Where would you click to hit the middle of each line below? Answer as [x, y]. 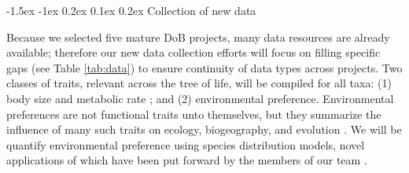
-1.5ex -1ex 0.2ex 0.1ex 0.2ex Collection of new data [131, 10]
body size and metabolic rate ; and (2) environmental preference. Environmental [200, 98]
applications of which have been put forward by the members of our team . [187, 160]
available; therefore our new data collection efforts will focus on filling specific [193, 52]
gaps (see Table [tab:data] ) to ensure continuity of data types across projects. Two [204, 67]
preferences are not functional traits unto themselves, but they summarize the [194, 114]
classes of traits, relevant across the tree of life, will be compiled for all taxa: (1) [199, 83]
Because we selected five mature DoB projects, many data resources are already [198, 37]
